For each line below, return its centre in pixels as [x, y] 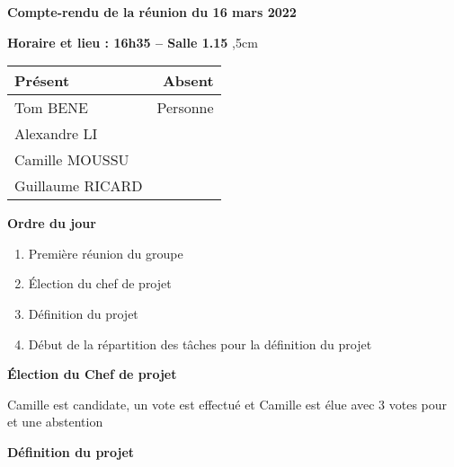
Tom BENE [52, 108]
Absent [188, 81]
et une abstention [55, 422]
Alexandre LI [56, 134]
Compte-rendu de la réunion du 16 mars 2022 [152, 12]
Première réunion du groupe [106, 253]
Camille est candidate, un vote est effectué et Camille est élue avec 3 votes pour [227, 404]
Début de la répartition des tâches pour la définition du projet [200, 344]
